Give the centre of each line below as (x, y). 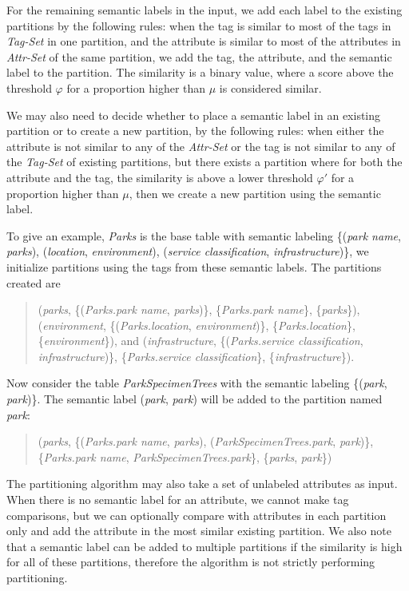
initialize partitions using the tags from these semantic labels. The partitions (194, 266)
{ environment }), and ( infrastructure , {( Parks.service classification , (201, 341)
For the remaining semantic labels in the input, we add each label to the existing (204, 10)
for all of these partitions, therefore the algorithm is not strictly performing (191, 562)
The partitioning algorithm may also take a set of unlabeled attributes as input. (202, 484)
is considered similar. (270, 87)
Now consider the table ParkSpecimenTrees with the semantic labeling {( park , (197, 383)
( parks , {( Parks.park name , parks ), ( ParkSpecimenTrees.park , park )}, (206, 441)
